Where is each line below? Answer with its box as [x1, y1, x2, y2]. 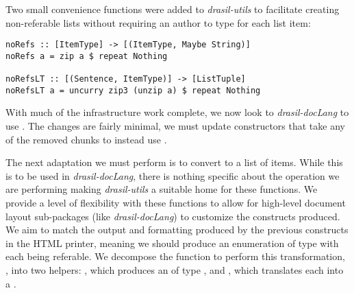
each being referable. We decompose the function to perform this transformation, [5, 249, 345, 263]
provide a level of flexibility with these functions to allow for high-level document [5, 196, 346, 210]
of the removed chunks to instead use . [5, 132, 167, 146]
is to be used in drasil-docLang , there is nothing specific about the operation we [5, 168, 340, 183]
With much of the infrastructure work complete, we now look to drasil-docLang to [5, 105, 349, 119]
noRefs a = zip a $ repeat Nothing [5, 51, 168, 61]
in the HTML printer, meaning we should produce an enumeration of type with [5, 235, 339, 250]
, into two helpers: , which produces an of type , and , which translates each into [5, 263, 344, 277]
